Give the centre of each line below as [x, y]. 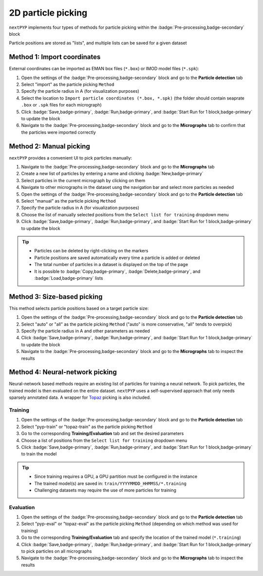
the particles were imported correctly [58, 132]
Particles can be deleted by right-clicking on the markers [91, 251]
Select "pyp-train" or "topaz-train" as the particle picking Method [87, 427]
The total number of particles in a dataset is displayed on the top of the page [111, 265]
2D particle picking [48, 13]
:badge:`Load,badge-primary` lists [69, 278]
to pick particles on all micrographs [56, 551]
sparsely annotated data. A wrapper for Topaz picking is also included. [80, 397]
